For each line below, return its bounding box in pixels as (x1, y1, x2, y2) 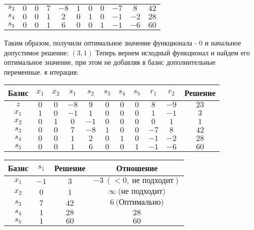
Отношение (116, 162, 158, 174)
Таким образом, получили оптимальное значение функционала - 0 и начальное (4, 38, 241, 47)
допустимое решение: (4, 47, 69, 57)
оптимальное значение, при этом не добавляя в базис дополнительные (4, 57, 216, 67)
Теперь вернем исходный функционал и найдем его (95, 47, 250, 57)
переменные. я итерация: (4, 66, 79, 77)
